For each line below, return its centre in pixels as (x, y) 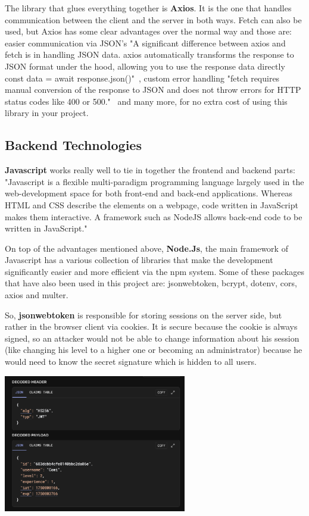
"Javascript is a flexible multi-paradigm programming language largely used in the (154, 181)
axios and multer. (37, 295)
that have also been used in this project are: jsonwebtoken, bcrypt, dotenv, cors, (151, 283)
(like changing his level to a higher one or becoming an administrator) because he (154, 350)
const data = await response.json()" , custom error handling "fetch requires (142, 78)
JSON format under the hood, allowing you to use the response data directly (145, 66)
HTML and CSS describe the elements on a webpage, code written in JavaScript (152, 204)
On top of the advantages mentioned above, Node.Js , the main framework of (146, 248)
